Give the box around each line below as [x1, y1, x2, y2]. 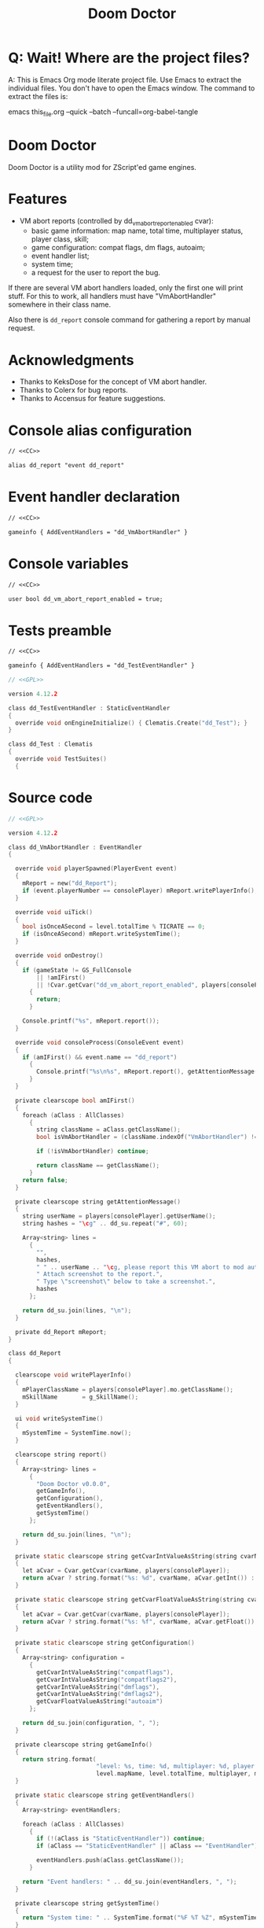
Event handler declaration [8, 488, 181, 506]
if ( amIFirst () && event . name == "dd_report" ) [22, 1053, 178, 1061]
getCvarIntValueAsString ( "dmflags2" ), [36, 1690, 163, 1698]
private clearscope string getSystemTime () [15, 1899, 159, 1908]
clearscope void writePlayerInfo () [15, 1371, 132, 1379]
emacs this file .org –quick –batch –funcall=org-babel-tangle [8, 107, 199, 118]
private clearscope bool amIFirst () [15, 1097, 135, 1104]
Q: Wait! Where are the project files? [8, 49, 250, 67]
